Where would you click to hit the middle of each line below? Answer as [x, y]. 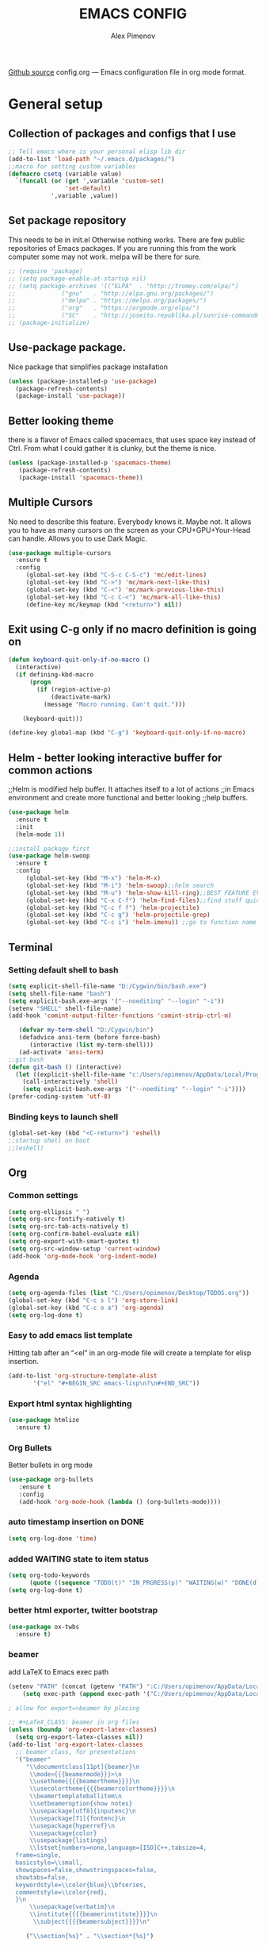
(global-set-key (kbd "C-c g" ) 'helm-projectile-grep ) [118, 915]
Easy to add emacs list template [70, 1335]
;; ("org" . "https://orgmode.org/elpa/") [104, 308]
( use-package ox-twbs [44, 1627]
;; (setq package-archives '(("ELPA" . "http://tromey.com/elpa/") [123, 286]
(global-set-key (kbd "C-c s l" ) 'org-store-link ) [93, 1300]
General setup [55, 104]
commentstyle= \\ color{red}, [62, 1892]
